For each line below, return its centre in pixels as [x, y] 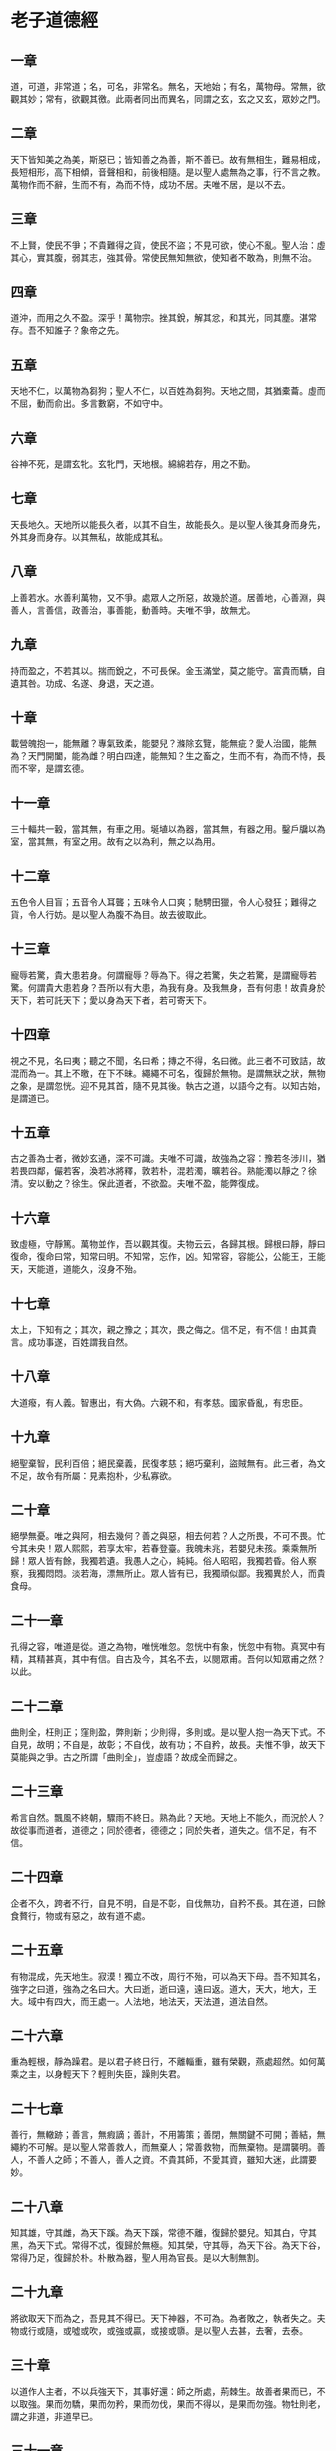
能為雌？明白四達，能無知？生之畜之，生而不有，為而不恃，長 [198, 756]
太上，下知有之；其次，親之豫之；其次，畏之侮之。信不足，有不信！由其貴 [163, 1329]
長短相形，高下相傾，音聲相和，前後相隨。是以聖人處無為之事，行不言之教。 [168, 172]
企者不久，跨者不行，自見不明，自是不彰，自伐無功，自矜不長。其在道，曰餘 [168, 1903]
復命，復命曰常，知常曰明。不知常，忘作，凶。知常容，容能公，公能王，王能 [168, 1257]
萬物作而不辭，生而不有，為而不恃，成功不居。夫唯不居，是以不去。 [150, 184]
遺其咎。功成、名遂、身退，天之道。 [85, 683]
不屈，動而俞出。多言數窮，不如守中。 [89, 403]
